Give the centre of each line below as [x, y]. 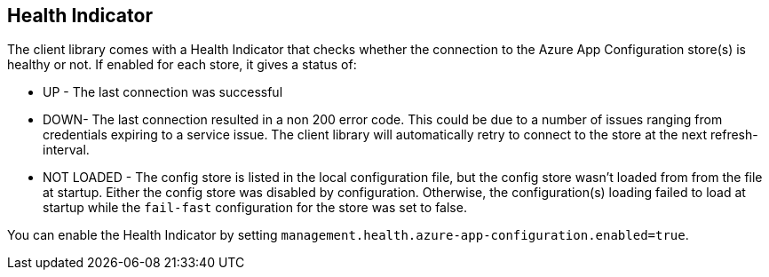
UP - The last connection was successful [163, 92]
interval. [66, 150]
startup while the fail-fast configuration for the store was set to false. [255, 208]
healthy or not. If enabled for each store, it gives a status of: [182, 65]
